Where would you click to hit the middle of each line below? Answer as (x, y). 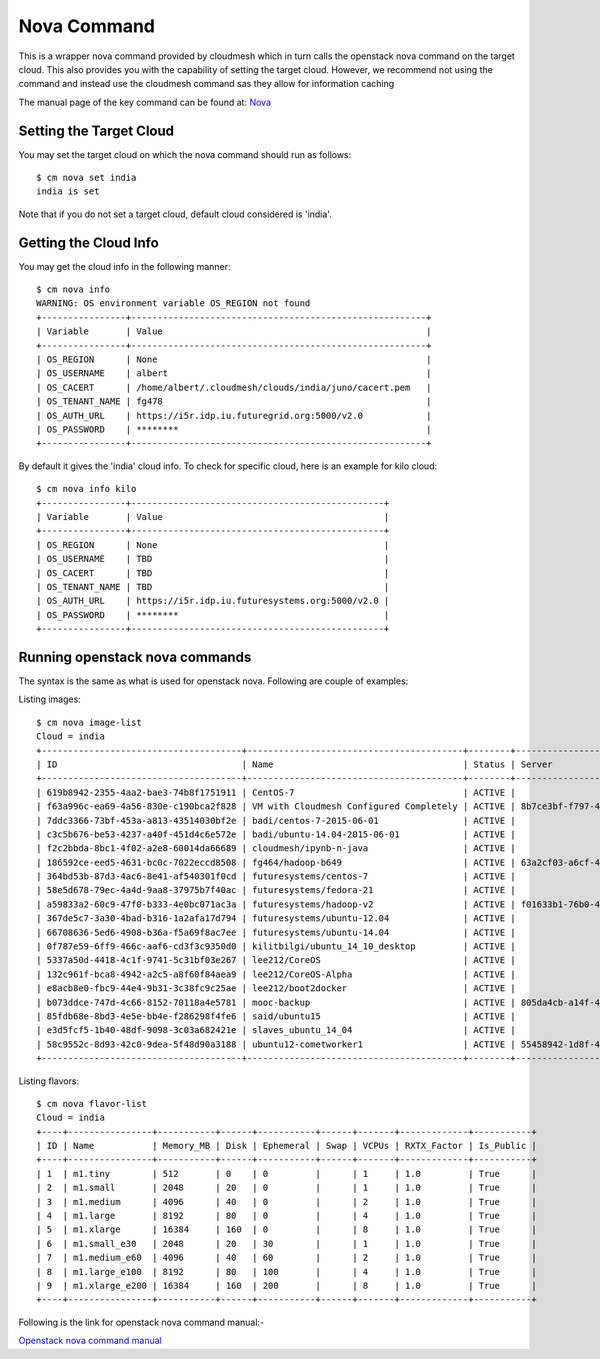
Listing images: (50, 699)
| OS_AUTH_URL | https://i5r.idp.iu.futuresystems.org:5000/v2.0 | (213, 601)
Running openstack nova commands (135, 656)
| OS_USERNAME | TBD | (213, 559)
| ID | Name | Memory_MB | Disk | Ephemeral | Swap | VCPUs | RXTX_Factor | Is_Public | (286, 1146)
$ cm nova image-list (89, 722)
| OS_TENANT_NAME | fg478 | (234, 401)
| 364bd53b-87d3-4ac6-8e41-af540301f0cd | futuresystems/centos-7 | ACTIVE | (276, 876)
